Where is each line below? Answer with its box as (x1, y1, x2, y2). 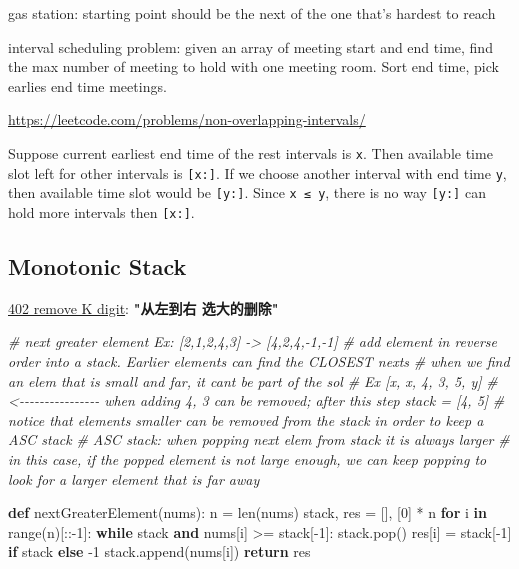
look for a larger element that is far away (8, 468, 260, 489)
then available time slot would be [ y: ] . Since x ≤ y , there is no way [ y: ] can (8, 182, 486, 203)
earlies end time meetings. (8, 75, 167, 96)
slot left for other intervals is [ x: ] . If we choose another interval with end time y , (8, 162, 507, 183)
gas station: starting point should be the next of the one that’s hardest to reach (8, 3, 496, 23)
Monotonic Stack (8, 250, 187, 281)
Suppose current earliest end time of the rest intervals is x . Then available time (8, 142, 493, 163)
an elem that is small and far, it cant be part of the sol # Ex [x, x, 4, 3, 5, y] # (8, 370, 498, 391)
